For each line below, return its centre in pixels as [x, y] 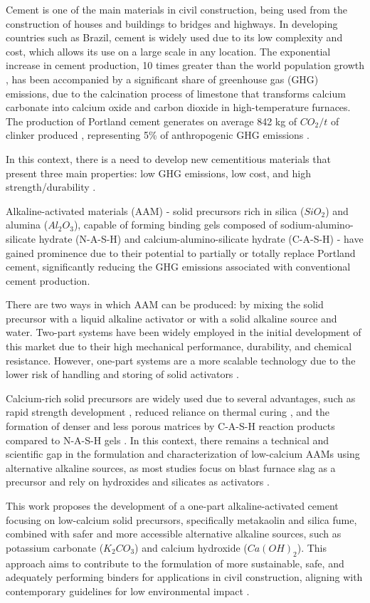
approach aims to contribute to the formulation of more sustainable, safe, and [175, 563]
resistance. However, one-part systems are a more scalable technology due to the [181, 360]
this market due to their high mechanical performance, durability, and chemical [179, 346]
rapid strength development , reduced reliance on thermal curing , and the [168, 412]
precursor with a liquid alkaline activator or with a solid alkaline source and [171, 318]
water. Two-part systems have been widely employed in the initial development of [184, 332]
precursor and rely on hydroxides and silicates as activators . [138, 482]
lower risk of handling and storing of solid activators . [122, 374]
